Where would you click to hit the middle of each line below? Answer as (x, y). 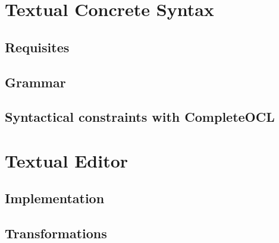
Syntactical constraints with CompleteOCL (140, 117)
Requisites (37, 47)
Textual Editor (67, 160)
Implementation (55, 198)
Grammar (35, 82)
